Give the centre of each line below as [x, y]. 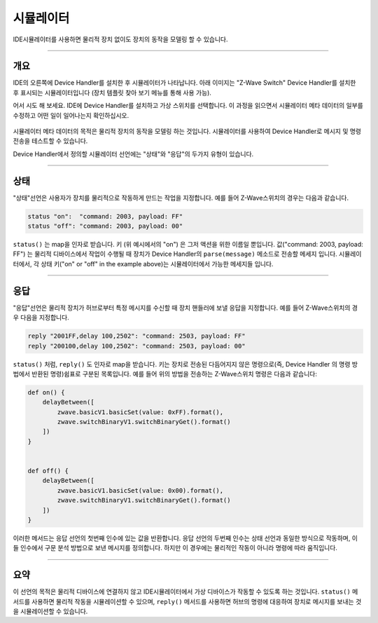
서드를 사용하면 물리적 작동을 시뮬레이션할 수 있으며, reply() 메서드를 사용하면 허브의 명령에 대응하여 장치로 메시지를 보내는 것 [187, 601]
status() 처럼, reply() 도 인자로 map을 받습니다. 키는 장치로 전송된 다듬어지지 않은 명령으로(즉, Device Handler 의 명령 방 [185, 364]
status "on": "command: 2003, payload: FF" [105, 216]
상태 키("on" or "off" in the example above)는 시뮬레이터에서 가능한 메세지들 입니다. [157, 263]
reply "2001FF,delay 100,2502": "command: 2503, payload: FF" [136, 336]
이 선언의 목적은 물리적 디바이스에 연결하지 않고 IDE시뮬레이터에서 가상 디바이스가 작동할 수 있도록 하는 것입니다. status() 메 [185, 591]
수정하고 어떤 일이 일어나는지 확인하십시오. [71, 115]
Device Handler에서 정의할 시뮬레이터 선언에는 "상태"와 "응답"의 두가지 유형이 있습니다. [133, 153]
